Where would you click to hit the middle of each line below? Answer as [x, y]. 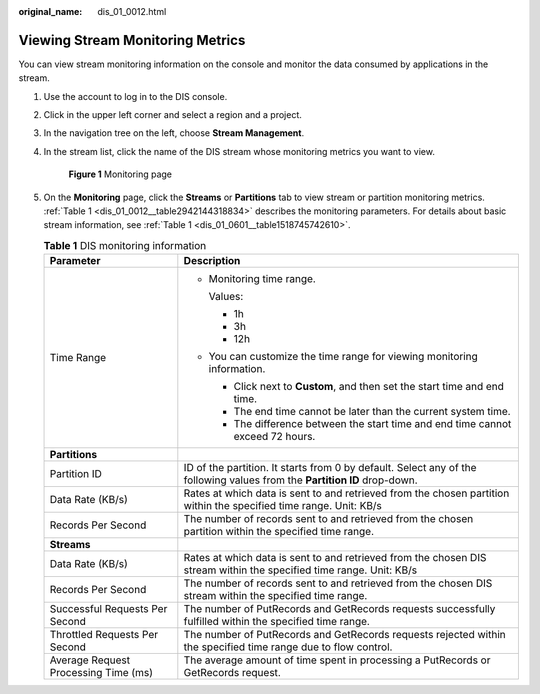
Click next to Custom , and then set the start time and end [369, 387]
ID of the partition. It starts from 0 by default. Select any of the [330, 468]
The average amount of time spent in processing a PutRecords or [337, 660]
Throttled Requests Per [104, 635]
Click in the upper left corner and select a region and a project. [172, 115]
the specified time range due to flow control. [288, 647]
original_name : [50, 11]
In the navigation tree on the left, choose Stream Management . [174, 133]
